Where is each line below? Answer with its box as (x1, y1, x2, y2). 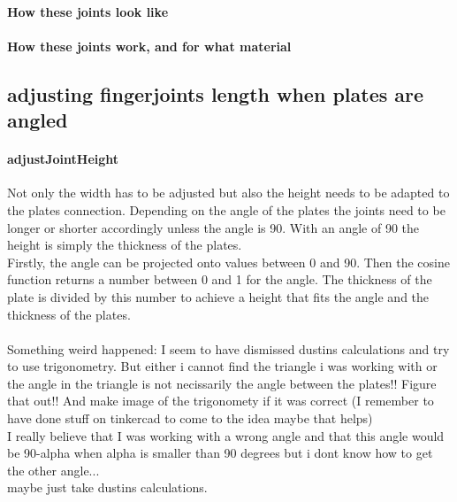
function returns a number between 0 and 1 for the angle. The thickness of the (7, 270, 432, 289)
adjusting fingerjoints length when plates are (7, 80, 424, 107)
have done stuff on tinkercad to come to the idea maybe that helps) (7, 409, 373, 428)
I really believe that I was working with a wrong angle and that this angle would (7, 426, 445, 444)
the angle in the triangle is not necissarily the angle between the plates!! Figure (7, 374, 437, 392)
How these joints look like (7, 2, 169, 20)
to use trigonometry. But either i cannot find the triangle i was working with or (7, 357, 438, 375)
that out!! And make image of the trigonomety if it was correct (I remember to (7, 391, 434, 410)
